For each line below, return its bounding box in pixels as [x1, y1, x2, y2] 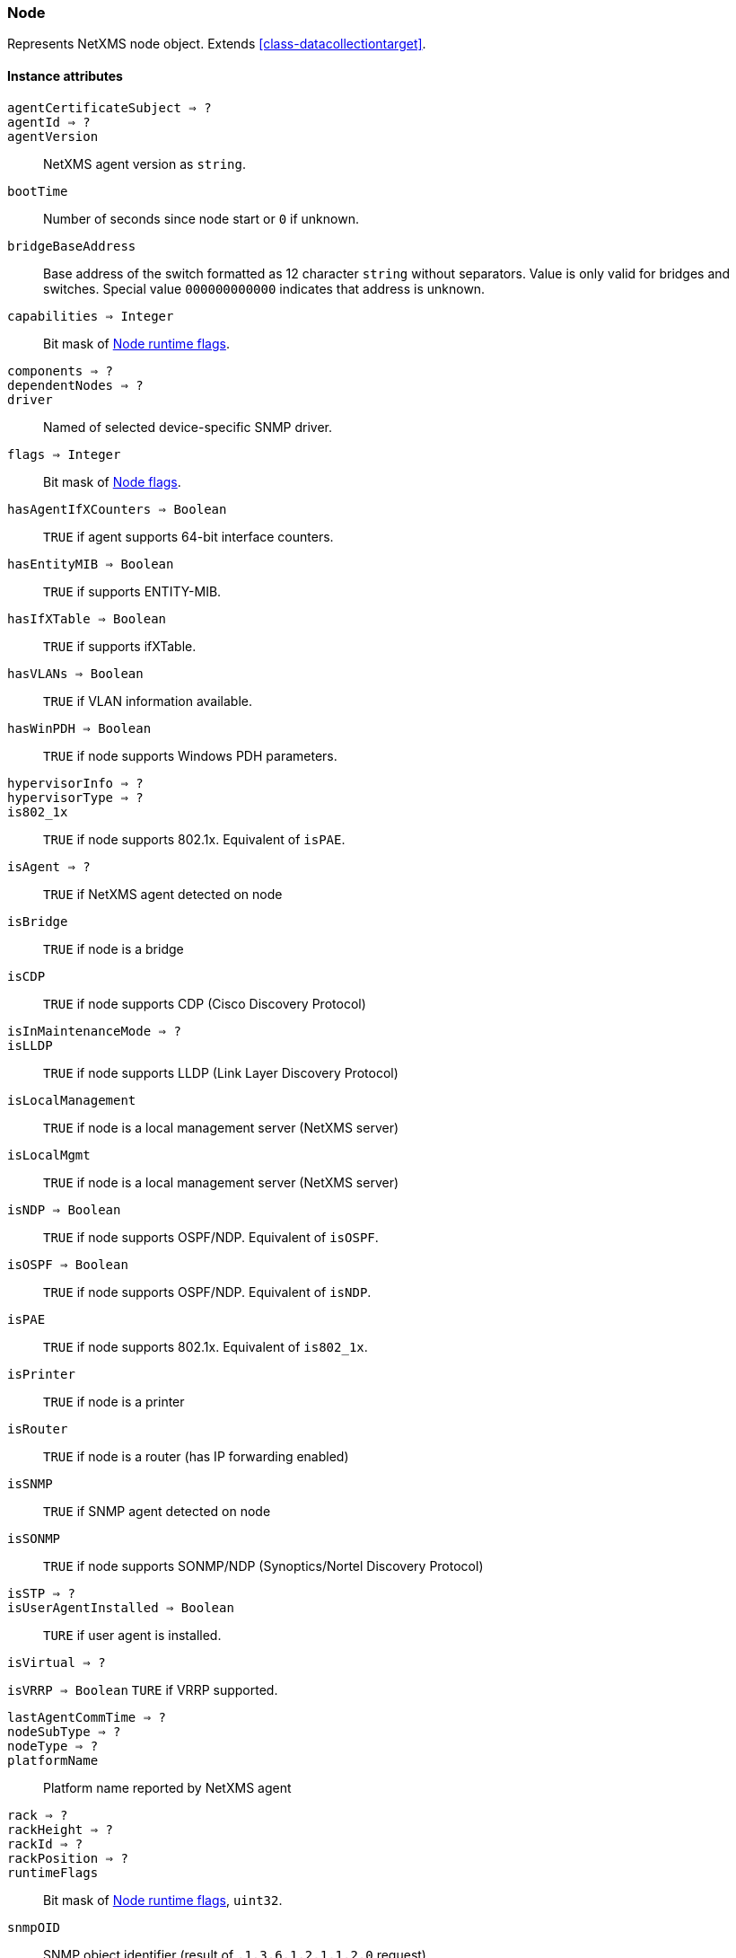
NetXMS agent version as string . [43, 155, 247, 172]
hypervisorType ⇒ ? [7, 789, 144, 805]
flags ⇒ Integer [7, 446, 121, 462]
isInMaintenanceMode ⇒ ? [7, 1023, 181, 1038]
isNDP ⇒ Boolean [7, 1202, 121, 1217]
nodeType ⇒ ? [7, 1738, 99, 1753]
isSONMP [7, 1530, 61, 1546]
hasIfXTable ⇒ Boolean [7, 611, 167, 626]
